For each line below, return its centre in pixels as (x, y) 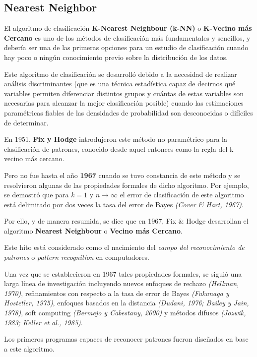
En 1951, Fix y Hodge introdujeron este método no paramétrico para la (116, 139)
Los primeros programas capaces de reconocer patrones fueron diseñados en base (126, 339)
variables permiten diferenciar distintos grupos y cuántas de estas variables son (124, 93)
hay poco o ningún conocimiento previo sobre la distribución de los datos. (116, 57)
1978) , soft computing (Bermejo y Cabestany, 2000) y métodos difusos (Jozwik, (125, 313)
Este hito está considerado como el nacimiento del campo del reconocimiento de (124, 247)
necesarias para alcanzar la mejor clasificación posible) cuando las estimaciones (124, 103)
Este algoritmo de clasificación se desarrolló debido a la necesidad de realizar (121, 74)
